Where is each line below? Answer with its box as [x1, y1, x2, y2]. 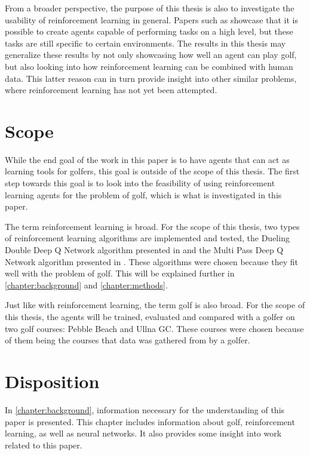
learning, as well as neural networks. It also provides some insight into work [5, 427, 282, 439]
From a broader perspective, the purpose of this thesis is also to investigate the [5, 2, 294, 14]
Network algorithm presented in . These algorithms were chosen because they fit [5, 255, 298, 268]
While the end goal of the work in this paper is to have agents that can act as [5, 153, 290, 165]
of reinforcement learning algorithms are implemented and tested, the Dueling [5, 232, 290, 244]
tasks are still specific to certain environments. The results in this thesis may [5, 36, 286, 49]
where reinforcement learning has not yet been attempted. [5, 84, 217, 96]
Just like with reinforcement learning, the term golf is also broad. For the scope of [5, 299, 305, 311]
